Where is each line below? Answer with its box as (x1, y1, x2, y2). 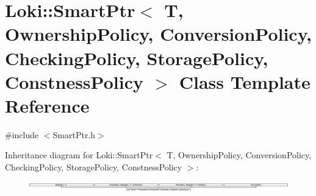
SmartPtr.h (52, 128, 96, 141)
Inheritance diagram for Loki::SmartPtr (5, 149, 153, 161)
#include (5, 128, 39, 141)
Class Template (179, 69, 311, 94)
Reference (5, 93, 90, 117)
